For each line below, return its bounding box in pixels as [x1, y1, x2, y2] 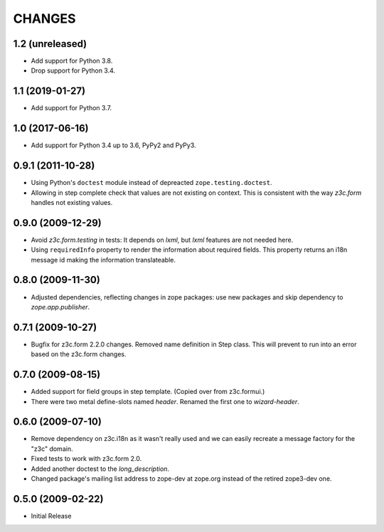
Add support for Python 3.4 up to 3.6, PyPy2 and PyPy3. [31, 141, 196, 149]
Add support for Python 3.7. [31, 104, 112, 112]
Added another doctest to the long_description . [31, 464, 170, 473]
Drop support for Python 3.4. [31, 66, 116, 75]
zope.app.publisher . [31, 302, 90, 311]
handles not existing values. [31, 198, 113, 206]
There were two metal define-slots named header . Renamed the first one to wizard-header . [31, 397, 299, 405]
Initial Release [31, 511, 72, 520]
